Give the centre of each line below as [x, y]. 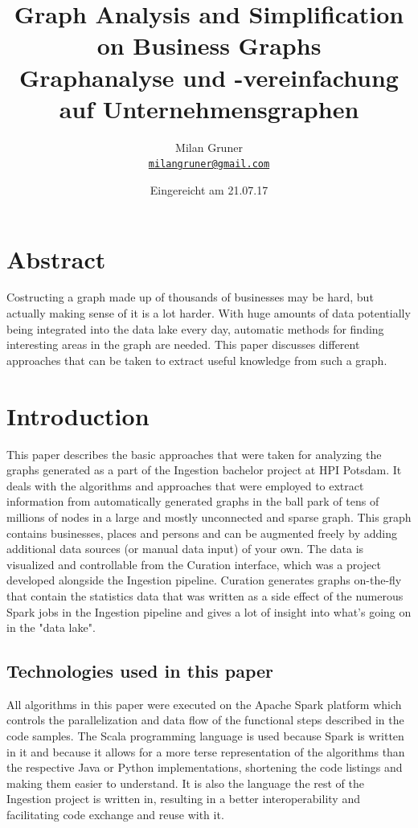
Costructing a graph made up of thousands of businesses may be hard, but [190, 297]
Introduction [78, 415]
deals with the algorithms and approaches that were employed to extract [185, 485]
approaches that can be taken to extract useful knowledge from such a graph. [197, 360]
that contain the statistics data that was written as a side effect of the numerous [205, 595]
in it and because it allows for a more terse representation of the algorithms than [206, 751]
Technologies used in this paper [140, 671]
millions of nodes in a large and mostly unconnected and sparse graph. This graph [209, 516]
